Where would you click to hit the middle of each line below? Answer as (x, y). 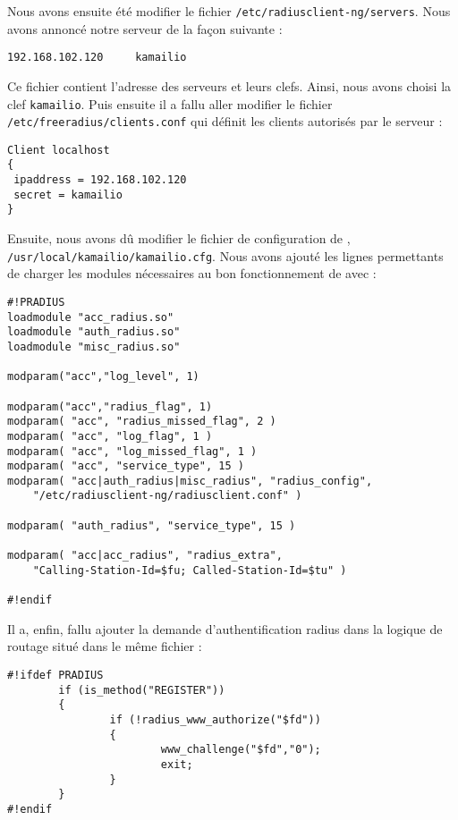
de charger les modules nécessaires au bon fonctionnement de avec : (192, 273)
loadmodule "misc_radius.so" (94, 347)
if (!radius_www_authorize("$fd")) (215, 719)
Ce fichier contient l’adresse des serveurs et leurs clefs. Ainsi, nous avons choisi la (229, 85)
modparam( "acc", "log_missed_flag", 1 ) (132, 451)
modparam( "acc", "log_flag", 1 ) (110, 436)
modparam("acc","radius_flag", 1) (110, 406)
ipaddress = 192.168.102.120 (100, 180)
